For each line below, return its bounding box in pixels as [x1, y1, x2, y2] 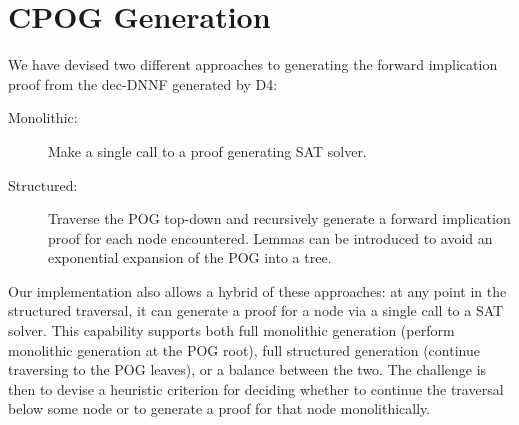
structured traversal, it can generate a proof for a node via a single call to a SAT [8, 300, 504, 321]
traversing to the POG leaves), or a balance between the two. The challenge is [8, 359, 487, 380]
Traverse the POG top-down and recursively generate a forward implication [48, 208, 511, 229]
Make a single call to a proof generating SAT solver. [48, 140, 367, 161]
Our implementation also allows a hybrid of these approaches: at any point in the [8, 280, 507, 301]
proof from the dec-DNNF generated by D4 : [8, 73, 278, 94]
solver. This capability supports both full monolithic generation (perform [8, 320, 455, 341]
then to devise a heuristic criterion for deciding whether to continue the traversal [8, 378, 504, 399]
